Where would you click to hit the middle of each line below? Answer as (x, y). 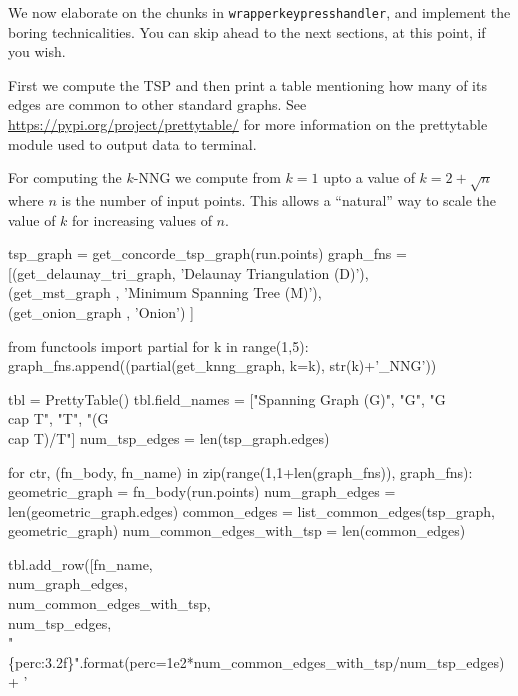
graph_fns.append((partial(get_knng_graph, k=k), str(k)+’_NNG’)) (222, 365)
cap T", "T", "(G (58, 418)
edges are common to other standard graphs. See (157, 104)
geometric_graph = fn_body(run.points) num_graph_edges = (202, 491)
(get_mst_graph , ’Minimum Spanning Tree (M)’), (165, 292)
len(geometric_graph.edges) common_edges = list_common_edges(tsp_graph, (251, 510)
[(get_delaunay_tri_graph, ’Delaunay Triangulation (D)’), (188, 272)
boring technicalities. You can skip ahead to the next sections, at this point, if (247, 31)
